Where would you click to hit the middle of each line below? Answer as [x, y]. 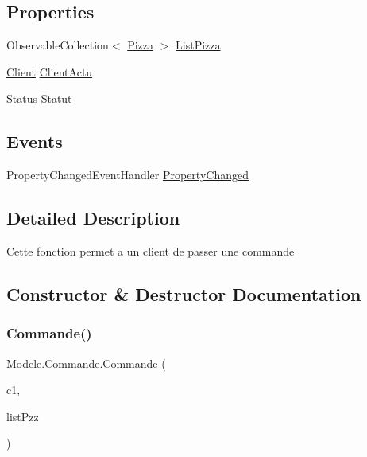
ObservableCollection [58, 45]
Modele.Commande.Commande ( [86, 363]
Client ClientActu [50, 71]
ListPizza [198, 45]
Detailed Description [93, 218]
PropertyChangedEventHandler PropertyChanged [127, 175]
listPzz [23, 416]
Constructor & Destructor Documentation [184, 293]
